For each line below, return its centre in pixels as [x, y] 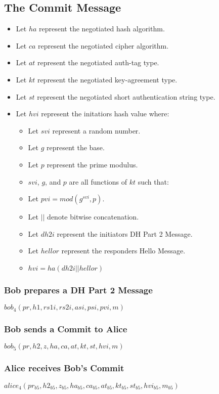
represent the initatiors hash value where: [105, 114]
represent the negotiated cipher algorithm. [103, 45]
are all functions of [98, 181]
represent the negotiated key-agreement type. [107, 79]
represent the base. [76, 147]
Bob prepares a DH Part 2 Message [78, 290]
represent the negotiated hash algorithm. [102, 29]
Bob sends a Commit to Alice [66, 329]
